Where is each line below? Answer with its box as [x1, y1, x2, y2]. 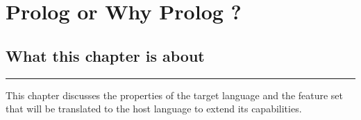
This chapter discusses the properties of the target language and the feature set [6, 87, 344, 102]
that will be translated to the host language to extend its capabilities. [6, 101, 302, 116]
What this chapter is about [6, 44, 205, 66]
